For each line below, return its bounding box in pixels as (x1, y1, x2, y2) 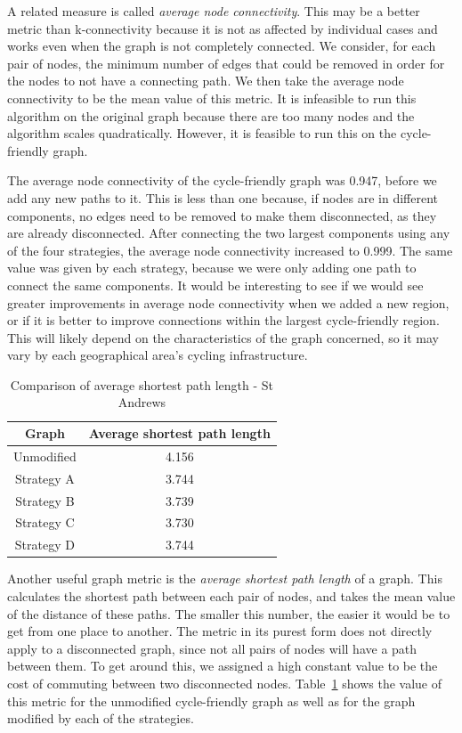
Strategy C (15, 513, 75, 532)
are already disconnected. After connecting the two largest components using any (7, 224, 450, 242)
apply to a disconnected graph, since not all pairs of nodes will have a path (7, 639, 417, 657)
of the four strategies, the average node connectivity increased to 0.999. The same (7, 240, 453, 259)
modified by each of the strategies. (7, 709, 194, 728)
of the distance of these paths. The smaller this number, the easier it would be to (7, 604, 450, 623)
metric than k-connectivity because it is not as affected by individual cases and (7, 19, 438, 37)
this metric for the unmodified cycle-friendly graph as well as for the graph (7, 691, 416, 710)
